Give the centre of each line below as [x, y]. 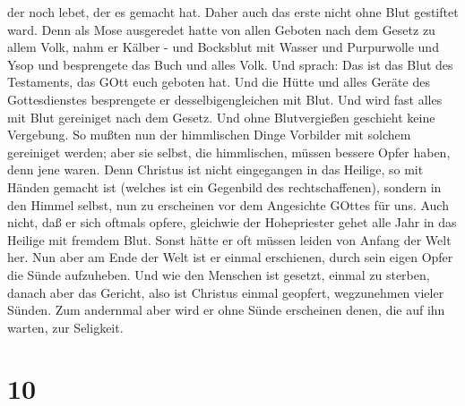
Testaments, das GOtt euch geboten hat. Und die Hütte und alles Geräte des [219, 82]
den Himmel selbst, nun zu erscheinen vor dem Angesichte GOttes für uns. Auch [228, 204]
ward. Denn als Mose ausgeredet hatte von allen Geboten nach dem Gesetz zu [221, 29]
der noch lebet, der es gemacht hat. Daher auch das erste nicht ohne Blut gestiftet [233, 12]
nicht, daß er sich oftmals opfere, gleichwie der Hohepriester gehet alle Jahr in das [232, 222]
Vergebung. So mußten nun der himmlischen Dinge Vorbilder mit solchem [209, 135]
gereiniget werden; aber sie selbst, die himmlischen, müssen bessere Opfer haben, [229, 152]
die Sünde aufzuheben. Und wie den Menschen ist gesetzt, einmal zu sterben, [219, 274]
